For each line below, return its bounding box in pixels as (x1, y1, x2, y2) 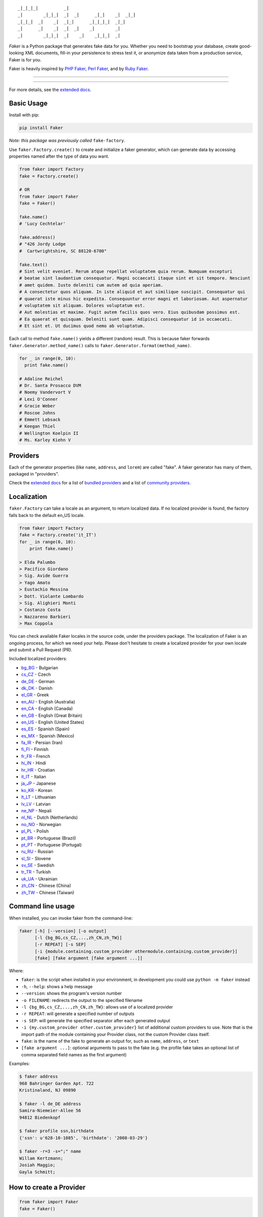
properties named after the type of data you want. (9, 153, 110, 159)
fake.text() (19, 262, 48, 267)
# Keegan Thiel (19, 424, 56, 429)
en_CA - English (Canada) (21, 706, 73, 712)
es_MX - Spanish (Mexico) (21, 733, 75, 738)
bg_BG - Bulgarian (21, 664, 58, 670)
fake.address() (19, 235, 56, 240)
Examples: (9, 1061, 30, 1067)
